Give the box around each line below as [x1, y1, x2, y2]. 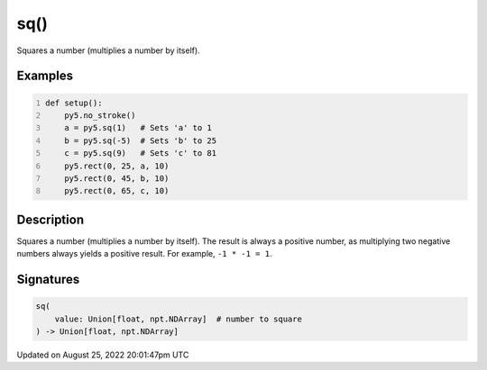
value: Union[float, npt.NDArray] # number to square [54, 313, 302, 324]
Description [16, 212, 85, 227]
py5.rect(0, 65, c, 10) [64, 185, 170, 196]
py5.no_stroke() [64, 110, 136, 121]
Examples [16, 68, 74, 84]
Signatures [16, 271, 80, 287]
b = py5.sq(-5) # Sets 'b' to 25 [64, 135, 216, 146]
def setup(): [45, 97, 103, 108]
